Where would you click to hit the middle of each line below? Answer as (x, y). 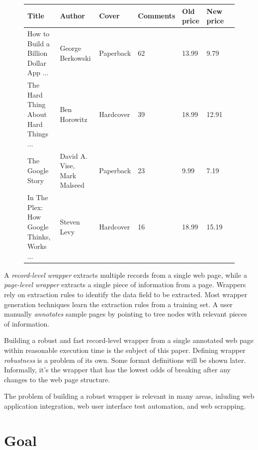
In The (38, 197)
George (71, 48)
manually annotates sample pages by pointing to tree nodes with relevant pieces (126, 314)
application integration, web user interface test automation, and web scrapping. (125, 405)
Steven (70, 222)
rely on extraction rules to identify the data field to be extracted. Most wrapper (126, 294)
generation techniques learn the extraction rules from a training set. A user (118, 304)
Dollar (37, 62)
